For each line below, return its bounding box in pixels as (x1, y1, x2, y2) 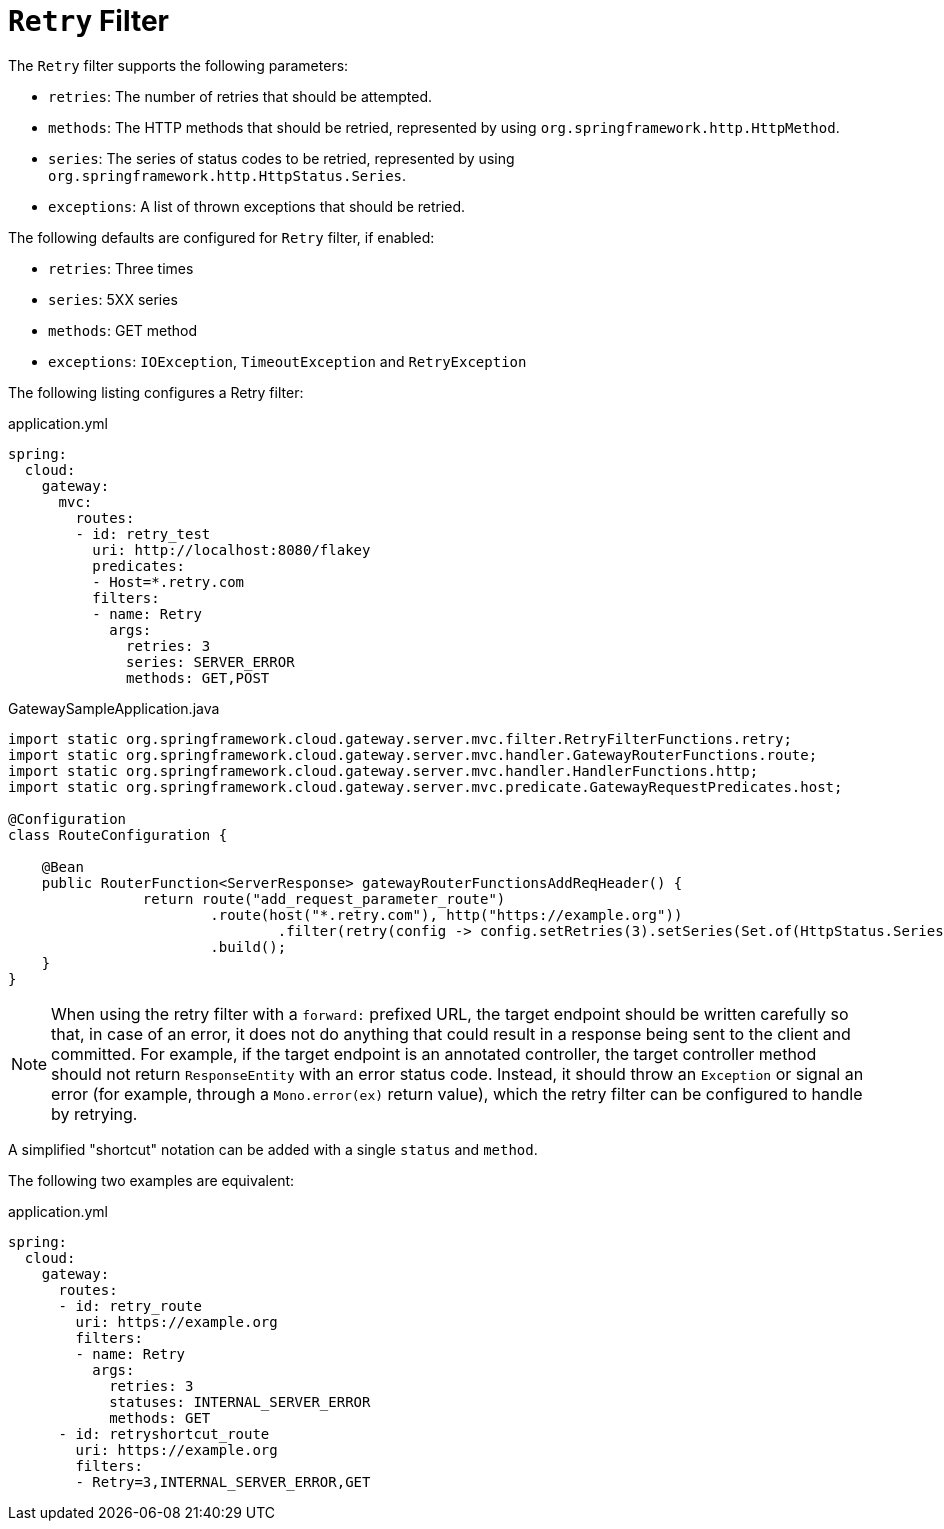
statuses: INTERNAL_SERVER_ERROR (109, 1393, 371, 1410)
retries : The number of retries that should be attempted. (48, 87, 432, 105)
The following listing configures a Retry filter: (8, 383, 304, 401)
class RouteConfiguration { (8, 826, 228, 843)
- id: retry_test (75, 525, 211, 542)
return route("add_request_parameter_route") (142, 890, 506, 907)
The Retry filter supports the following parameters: (8, 56, 349, 74)
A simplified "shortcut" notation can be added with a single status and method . (8, 1140, 538, 1158)
